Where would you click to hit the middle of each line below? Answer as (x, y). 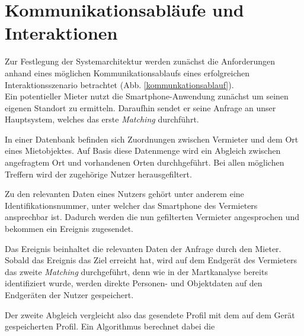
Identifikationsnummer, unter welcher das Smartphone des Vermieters (131, 205)
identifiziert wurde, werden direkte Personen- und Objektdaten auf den (134, 283)
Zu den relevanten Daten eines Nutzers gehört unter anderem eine (124, 194)
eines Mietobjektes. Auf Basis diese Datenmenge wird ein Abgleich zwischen (143, 151)
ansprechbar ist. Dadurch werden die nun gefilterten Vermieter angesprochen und (152, 217)
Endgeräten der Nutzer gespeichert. (69, 295)
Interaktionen (61, 33)
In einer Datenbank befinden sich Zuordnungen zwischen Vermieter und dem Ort (152, 139)
